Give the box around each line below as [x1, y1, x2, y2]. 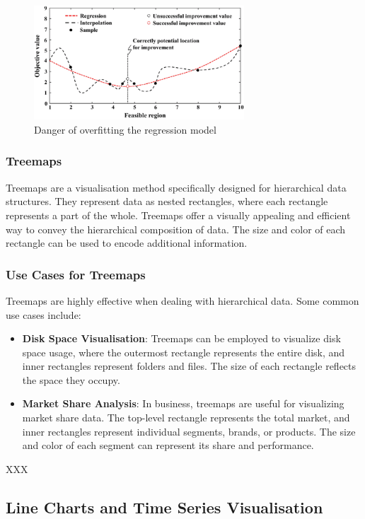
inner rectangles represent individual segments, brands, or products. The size [22, 424, 356, 438]
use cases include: [6, 307, 81, 322]
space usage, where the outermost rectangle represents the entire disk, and [22, 344, 345, 359]
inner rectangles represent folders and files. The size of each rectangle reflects [22, 358, 357, 373]
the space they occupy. [22, 372, 120, 387]
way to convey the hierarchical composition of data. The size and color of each [6, 221, 346, 236]
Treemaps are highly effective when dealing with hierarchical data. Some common [6, 293, 359, 308]
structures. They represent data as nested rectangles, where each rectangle [6, 194, 328, 209]
